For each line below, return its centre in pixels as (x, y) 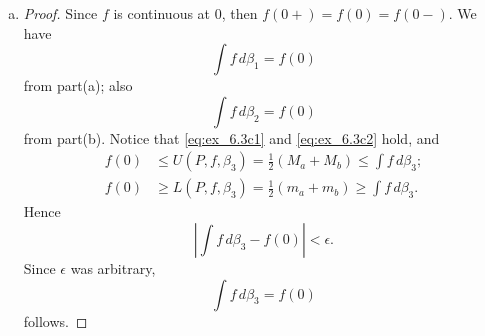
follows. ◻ (55, 320)
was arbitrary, (113, 268)
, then (239, 13)
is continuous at (162, 13)
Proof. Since (60, 13)
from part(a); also (78, 85)
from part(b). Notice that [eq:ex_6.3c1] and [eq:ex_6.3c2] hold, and (231, 137)
